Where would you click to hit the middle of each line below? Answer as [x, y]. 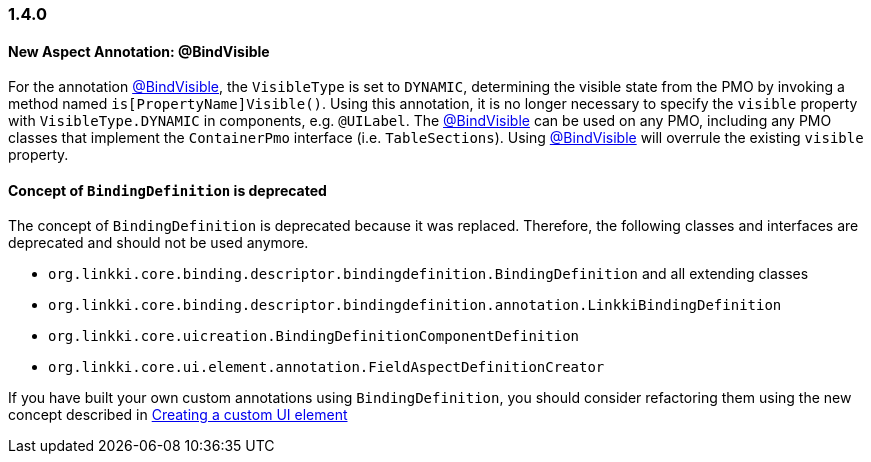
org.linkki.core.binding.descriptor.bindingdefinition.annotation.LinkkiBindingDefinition [415, 305]
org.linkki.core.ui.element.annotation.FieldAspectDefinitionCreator [326, 367]
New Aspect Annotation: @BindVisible [139, 51]
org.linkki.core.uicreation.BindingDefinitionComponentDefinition [314, 336]
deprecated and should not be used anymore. [158, 243]
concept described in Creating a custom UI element [178, 415]
